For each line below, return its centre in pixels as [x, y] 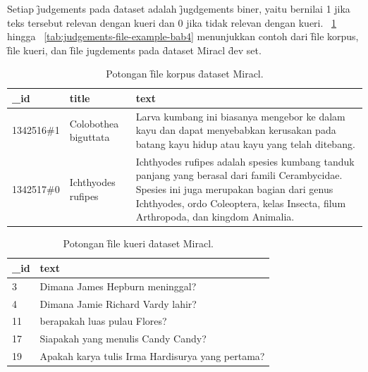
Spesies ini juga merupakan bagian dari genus [234, 189]
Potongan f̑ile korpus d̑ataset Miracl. [185, 74]
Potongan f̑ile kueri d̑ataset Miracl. [138, 243]
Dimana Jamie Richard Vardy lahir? [118, 303]
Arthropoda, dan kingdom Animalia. [215, 217]
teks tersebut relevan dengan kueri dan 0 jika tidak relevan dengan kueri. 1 [172, 22]
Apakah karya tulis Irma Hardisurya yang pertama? [152, 356]
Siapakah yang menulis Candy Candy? [123, 339]
